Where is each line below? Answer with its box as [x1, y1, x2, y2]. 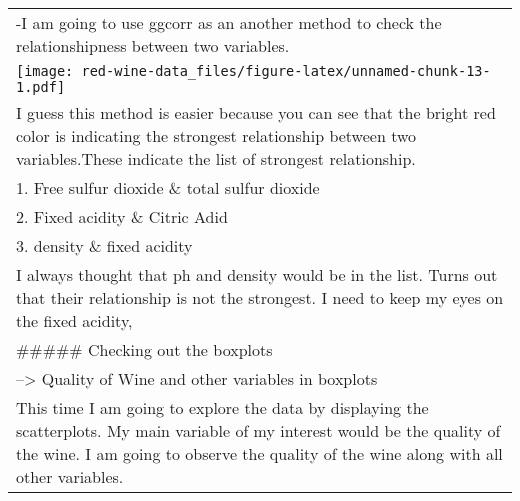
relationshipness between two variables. [16, 34, 290, 57]
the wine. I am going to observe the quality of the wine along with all [16, 442, 503, 465]
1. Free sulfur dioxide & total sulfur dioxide [16, 176, 320, 199]
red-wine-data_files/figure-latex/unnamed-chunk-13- [81, 63, 491, 79]
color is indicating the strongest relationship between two [16, 124, 417, 147]
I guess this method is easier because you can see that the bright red [16, 101, 496, 124]
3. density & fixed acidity [16, 234, 193, 257]
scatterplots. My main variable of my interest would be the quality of [16, 419, 501, 442]
